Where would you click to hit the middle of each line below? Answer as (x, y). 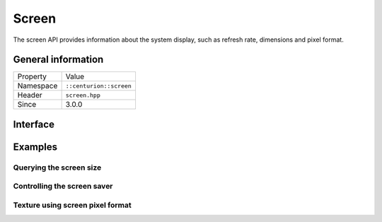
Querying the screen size (57, 168)
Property (32, 76)
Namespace (37, 86)
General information (58, 60)
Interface (34, 124)
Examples (35, 147)
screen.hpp (83, 95)
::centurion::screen (99, 86)
